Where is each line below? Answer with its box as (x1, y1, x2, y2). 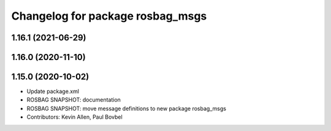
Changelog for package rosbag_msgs (11, 9, 207, 23)
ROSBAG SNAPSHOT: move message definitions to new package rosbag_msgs (26, 105, 227, 112)
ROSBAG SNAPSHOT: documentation (26, 96, 121, 103)
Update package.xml (26, 88, 80, 95)
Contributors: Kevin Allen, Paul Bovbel (26, 113, 123, 121)
